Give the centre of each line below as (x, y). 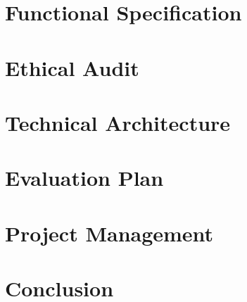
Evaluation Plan (84, 178)
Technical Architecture (118, 122)
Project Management (109, 233)
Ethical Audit (72, 67)
